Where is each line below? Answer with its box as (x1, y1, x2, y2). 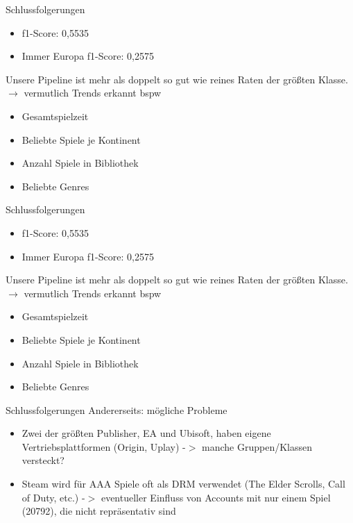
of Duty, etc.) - (21, 490, 85, 504)
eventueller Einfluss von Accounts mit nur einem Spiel (101, 490, 331, 504)
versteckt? (21, 453, 64, 467)
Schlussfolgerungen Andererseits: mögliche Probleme (6, 402, 227, 417)
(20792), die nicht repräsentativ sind (21, 504, 176, 518)
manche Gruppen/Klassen (202, 439, 313, 454)
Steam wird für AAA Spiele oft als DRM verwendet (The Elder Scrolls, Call (21, 476, 345, 491)
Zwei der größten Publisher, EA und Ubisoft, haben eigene (21, 426, 271, 440)
